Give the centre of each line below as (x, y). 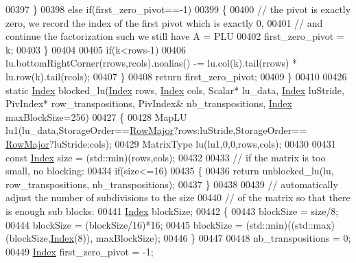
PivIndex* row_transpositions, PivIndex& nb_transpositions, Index (149, 103)
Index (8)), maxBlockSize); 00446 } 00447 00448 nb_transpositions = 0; (201, 238)
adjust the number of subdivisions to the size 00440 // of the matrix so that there (178, 197)
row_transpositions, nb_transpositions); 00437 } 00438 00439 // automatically (172, 184)
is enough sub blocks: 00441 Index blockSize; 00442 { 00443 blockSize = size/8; (172, 210)
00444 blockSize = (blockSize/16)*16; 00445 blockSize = (124, 224)
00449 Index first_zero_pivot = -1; (80, 251)
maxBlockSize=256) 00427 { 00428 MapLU (96, 116)
